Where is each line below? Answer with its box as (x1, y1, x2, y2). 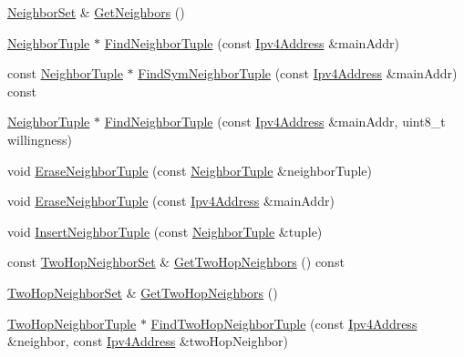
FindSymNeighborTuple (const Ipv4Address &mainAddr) (138, 64, 458, 83)
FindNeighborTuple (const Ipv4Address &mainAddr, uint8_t (104, 112, 446, 131)
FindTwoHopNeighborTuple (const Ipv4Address (150, 313, 418, 332)
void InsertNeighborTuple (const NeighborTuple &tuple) (7, 221, 323, 240)
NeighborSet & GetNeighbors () (7, 3, 185, 21)
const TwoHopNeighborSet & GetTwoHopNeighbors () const (7, 252, 345, 271)
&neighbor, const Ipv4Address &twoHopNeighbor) (7, 331, 288, 351)
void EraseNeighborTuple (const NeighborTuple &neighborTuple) (7, 160, 372, 179)
